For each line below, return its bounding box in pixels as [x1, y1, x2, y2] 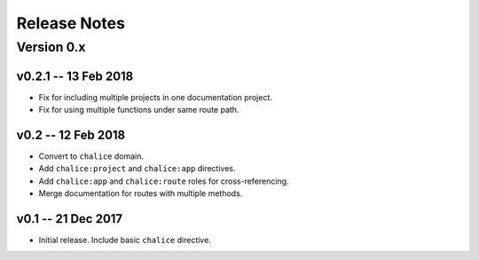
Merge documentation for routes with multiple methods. [38, 188, 243, 199]
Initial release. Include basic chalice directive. [38, 235, 212, 246]
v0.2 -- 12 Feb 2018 [16, 127, 126, 142]
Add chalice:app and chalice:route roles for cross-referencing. [38, 176, 289, 186]
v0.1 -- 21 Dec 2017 [16, 211, 123, 226]
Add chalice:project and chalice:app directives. [38, 163, 236, 174]
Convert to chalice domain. [38, 151, 144, 162]
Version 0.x [16, 39, 86, 55]
